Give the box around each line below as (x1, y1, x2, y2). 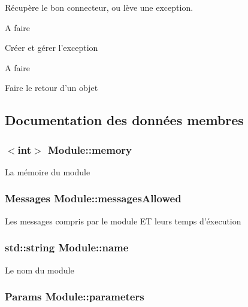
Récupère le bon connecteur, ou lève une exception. (5, 1, 193, 13)
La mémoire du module (5, 165, 90, 178)
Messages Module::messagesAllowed (5, 191, 182, 206)
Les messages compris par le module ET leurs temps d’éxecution (5, 214, 241, 227)
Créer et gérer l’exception (5, 41, 98, 54)
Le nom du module (5, 263, 74, 276)
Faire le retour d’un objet (5, 81, 98, 94)
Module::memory (47, 142, 132, 157)
